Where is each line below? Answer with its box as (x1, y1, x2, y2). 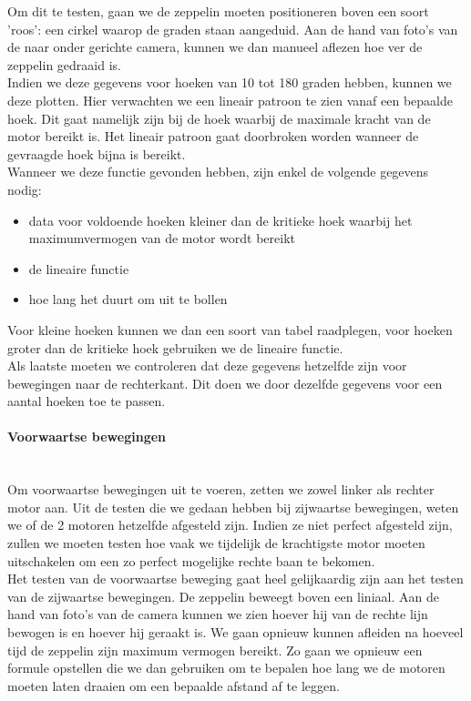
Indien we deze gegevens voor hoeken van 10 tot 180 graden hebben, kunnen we (7, 73, 452, 92)
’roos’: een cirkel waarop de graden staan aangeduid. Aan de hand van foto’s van (7, 19, 458, 38)
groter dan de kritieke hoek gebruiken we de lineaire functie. (7, 338, 343, 357)
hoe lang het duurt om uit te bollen (28, 290, 228, 309)
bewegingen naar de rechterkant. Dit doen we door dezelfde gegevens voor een (7, 373, 443, 392)
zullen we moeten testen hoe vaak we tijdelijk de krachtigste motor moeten (7, 533, 425, 553)
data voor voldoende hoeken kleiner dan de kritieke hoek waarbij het (28, 210, 413, 229)
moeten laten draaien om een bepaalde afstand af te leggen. (7, 676, 340, 695)
